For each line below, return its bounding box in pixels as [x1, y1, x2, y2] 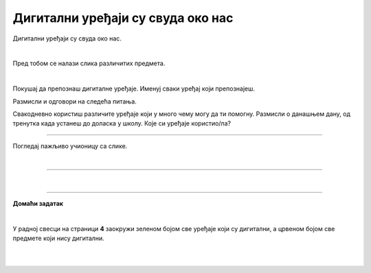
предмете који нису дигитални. [12, 234, 104, 243]
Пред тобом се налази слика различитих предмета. [12, 59, 166, 68]
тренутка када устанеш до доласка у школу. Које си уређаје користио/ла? [12, 119, 232, 128]
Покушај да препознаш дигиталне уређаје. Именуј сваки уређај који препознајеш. [12, 84, 256, 93]
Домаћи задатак [12, 199, 63, 207]
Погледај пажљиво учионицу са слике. [12, 141, 128, 150]
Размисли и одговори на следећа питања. [12, 97, 137, 106]
